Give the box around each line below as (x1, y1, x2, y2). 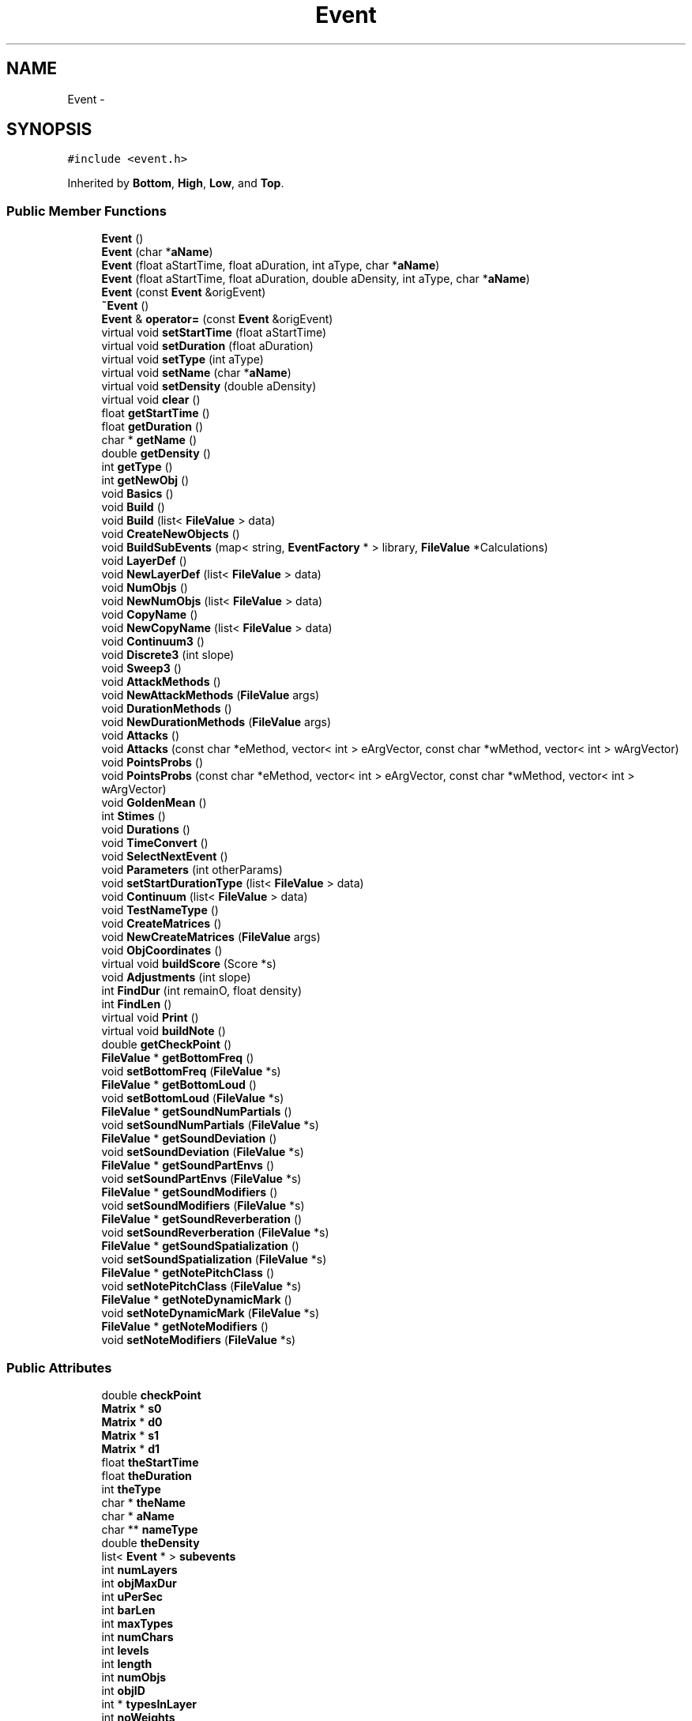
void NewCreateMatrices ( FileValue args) (101, 930, 321, 944)
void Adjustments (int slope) (101, 970, 251, 985)
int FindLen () (101, 997, 172, 1011)
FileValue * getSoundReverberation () (101, 1212, 303, 1226)
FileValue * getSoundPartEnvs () (101, 1158, 275, 1173)
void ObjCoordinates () (101, 943, 223, 958)
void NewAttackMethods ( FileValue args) (101, 688, 320, 702)
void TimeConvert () (101, 836, 209, 850)
